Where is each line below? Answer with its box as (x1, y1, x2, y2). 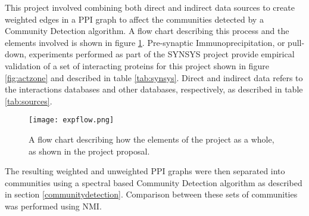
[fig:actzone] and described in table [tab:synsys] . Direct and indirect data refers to (5, 71, 303, 84)
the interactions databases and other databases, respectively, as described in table (5, 83, 303, 95)
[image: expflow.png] (29, 116, 114, 125)
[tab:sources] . (5, 94, 52, 107)
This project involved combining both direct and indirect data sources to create (5, 1, 295, 13)
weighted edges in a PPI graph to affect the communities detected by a (5, 13, 264, 25)
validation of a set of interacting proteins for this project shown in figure (5, 59, 269, 72)
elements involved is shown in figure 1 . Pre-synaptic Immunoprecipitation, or (5, 36, 285, 48)
